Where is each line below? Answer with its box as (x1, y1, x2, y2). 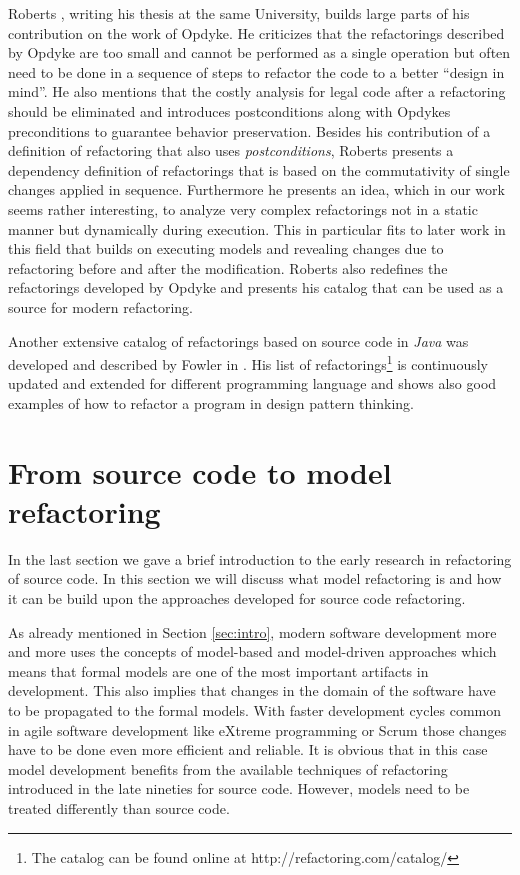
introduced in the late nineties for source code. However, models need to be (8, 778, 470, 799)
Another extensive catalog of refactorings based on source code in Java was (8, 330, 469, 351)
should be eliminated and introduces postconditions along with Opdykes (8, 100, 451, 121)
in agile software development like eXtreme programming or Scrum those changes (8, 719, 507, 740)
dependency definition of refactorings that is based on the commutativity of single (8, 159, 510, 180)
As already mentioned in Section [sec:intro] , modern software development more (8, 621, 497, 642)
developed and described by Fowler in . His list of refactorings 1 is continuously (8, 351, 488, 374)
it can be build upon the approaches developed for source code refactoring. (8, 588, 466, 609)
